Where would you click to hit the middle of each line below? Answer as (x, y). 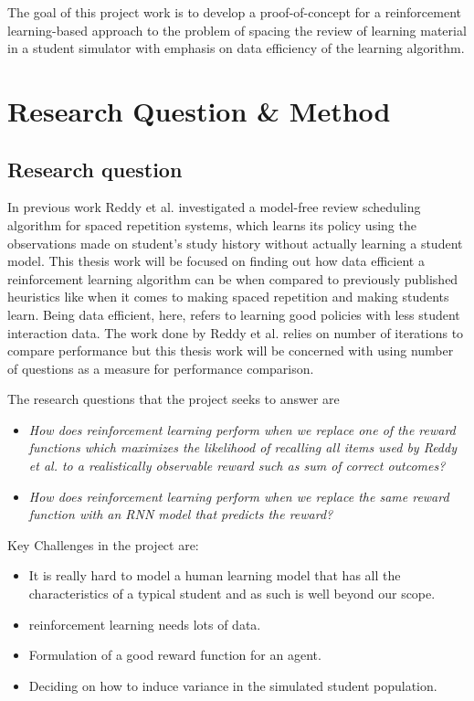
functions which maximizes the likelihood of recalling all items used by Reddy (242, 447)
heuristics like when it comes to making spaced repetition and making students (228, 297)
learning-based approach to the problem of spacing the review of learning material (237, 30)
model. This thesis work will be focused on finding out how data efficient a (216, 261)
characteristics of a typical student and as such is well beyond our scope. (232, 594)
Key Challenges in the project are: (103, 544)
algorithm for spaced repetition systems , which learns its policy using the (212, 224)
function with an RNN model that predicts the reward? (181, 514)
